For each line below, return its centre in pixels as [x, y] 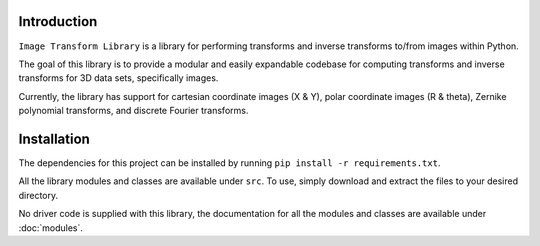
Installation [54, 138]
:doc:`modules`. [51, 227]
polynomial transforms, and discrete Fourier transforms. [133, 111]
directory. [38, 195]
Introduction [58, 21]
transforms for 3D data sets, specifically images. [118, 78]
